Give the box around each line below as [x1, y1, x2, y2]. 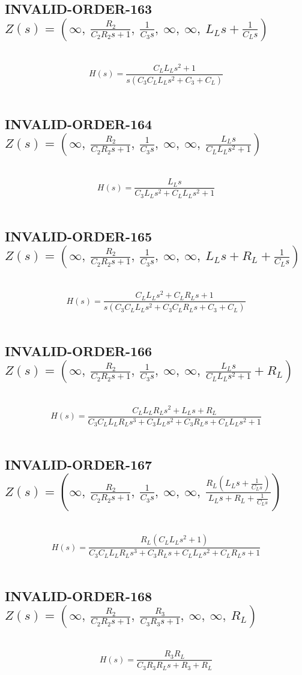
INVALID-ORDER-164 [5, 114, 153, 133]
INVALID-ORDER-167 [5, 455, 153, 474]
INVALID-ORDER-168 [5, 586, 153, 605]
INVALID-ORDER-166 [5, 342, 153, 360]
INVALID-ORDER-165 [5, 226, 153, 245]
